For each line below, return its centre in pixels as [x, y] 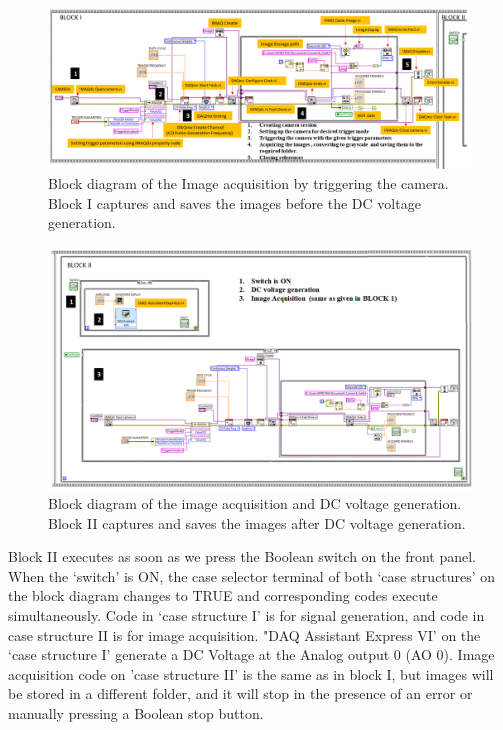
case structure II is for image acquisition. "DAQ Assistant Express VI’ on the [244, 634]
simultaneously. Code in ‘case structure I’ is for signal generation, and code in [246, 615]
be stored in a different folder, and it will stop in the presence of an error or [240, 693]
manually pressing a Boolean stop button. [136, 713]
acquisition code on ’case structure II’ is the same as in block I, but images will [251, 673]
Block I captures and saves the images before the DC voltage [234, 202]
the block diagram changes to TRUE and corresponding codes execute [223, 595]
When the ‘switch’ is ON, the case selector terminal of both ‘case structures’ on [252, 575]
